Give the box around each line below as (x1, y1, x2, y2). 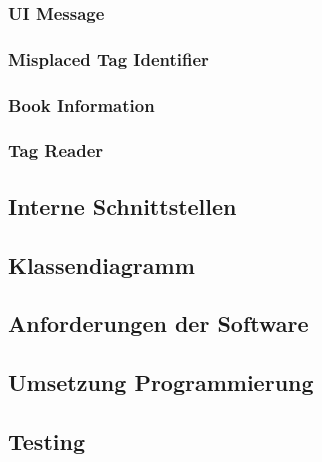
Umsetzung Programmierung (8, 367, 314, 398)
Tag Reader (8, 138, 104, 163)
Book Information (8, 92, 155, 117)
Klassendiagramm (8, 249, 195, 280)
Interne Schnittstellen (8, 190, 237, 221)
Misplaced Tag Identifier (8, 46, 209, 71)
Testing (8, 425, 85, 456)
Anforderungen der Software (8, 308, 309, 339)
